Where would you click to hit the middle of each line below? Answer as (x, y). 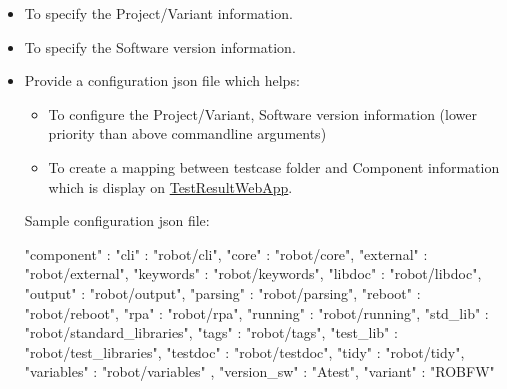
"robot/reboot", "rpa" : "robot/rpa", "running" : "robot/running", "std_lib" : (256, 312)
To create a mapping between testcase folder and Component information (274, 166)
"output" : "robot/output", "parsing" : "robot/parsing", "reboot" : (222, 292)
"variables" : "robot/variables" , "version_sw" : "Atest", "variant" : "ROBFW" (259, 371)
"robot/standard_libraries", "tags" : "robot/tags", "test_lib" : (211, 332)
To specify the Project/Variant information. (158, 13)
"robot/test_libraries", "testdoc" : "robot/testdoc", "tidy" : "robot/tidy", (244, 351)
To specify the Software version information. (160, 46)
